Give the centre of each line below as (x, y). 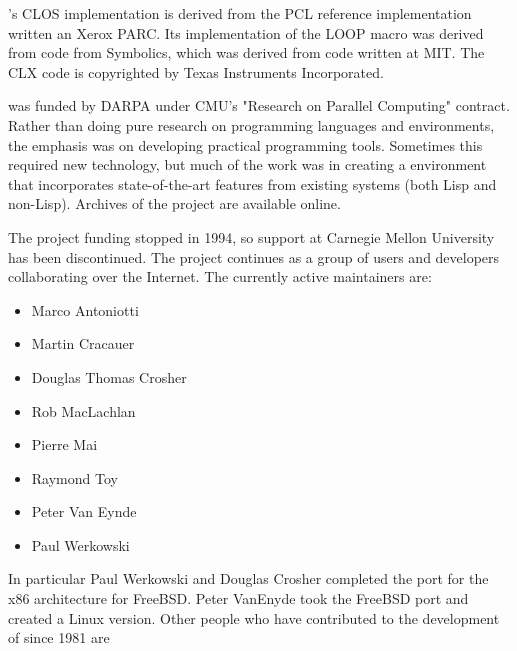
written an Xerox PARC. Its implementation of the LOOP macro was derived (246, 32)
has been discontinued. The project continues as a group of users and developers (254, 256)
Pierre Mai (64, 444)
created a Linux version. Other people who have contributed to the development (254, 617)
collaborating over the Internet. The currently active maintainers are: (220, 276)
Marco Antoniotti (85, 309)
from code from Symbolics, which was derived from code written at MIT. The (246, 52)
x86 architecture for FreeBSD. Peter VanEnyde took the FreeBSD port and (238, 598)
